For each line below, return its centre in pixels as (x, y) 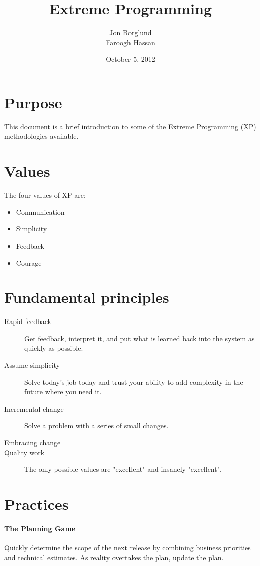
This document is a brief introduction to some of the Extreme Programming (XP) (130, 126)
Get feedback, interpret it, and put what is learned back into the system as (140, 338)
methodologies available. (41, 136)
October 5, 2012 (131, 59)
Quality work (24, 452)
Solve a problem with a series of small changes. (96, 425)
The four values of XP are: (45, 195)
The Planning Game (40, 528)
